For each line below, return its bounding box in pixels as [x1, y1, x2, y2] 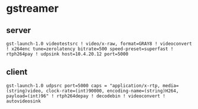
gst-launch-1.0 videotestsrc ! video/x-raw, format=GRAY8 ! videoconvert [6, 41, 193, 47]
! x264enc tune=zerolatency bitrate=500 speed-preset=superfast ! [6, 46, 174, 52]
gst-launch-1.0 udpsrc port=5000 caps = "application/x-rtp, [6, 82, 161, 88]
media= [162, 82, 179, 88]
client [6, 67, 28, 77]
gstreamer [6, 2, 59, 15]
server [6, 25, 31, 35]
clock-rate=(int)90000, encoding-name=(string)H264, [46, 88, 179, 94]
